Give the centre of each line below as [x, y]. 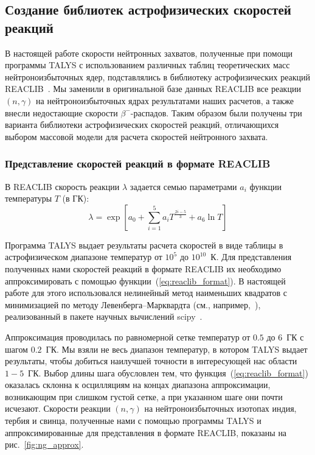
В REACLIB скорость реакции [62, 186]
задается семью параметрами [183, 186]
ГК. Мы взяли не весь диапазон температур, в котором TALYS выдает [177, 349]
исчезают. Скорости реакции [58, 408]
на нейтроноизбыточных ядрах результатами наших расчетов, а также [165, 100]
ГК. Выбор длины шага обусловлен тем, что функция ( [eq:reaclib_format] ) [168, 372]
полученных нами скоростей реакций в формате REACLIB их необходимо [143, 268]
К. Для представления [251, 257]
